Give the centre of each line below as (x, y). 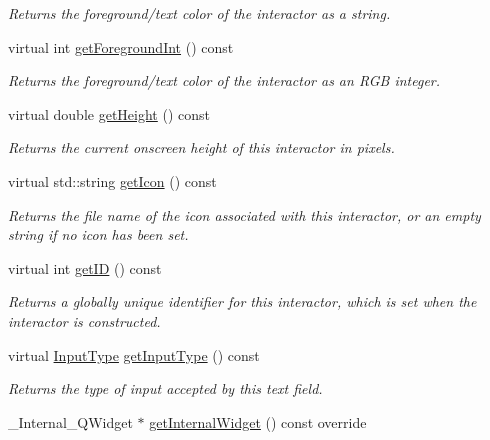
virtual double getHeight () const (109, 113)
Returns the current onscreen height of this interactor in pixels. (201, 147)
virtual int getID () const (85, 267)
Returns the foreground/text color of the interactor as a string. (199, 13)
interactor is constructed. (84, 320)
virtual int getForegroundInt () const (121, 46)
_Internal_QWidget (70, 421)
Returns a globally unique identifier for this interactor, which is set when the (242, 301)
